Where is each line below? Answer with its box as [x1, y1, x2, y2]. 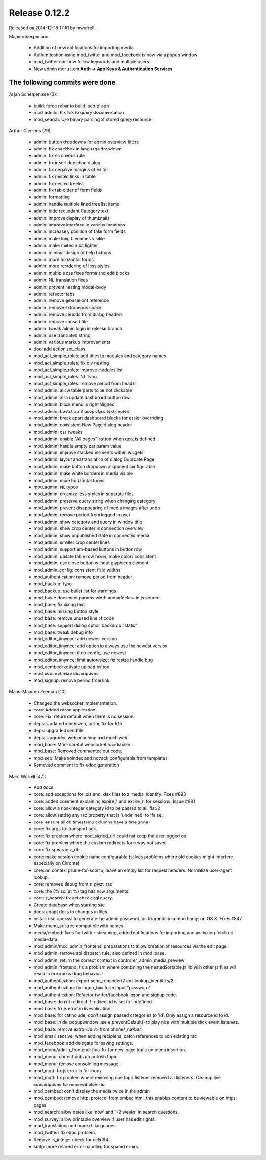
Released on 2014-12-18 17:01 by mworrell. [9, 25, 96, 31]
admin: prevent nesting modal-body [33, 284, 107, 290]
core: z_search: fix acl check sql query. [33, 895, 113, 901]
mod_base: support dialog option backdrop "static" [33, 622, 138, 628]
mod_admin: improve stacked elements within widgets [33, 449, 144, 455]
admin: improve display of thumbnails [33, 215, 110, 221]
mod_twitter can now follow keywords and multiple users [33, 59, 150, 65]
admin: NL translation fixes [33, 277, 88, 283]
